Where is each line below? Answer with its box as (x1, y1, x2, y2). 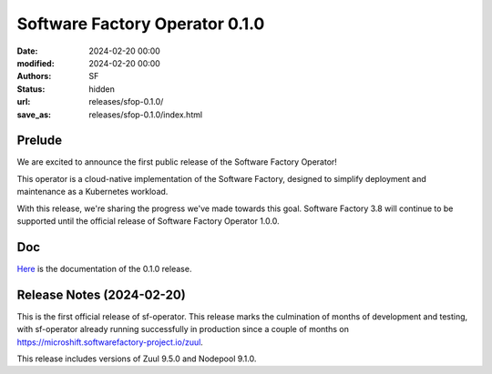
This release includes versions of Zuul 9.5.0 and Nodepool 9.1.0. (16, 353, 257, 364)
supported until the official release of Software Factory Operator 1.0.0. (16, 215, 280, 227)
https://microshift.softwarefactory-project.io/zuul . (16, 337, 204, 348)
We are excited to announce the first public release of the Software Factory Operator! (16, 157, 337, 167)
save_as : (16, 109, 52, 120)
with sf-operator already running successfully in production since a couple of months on (16, 324, 350, 335)
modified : (16, 57, 55, 68)
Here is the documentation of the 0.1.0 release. (16, 263, 192, 274)
